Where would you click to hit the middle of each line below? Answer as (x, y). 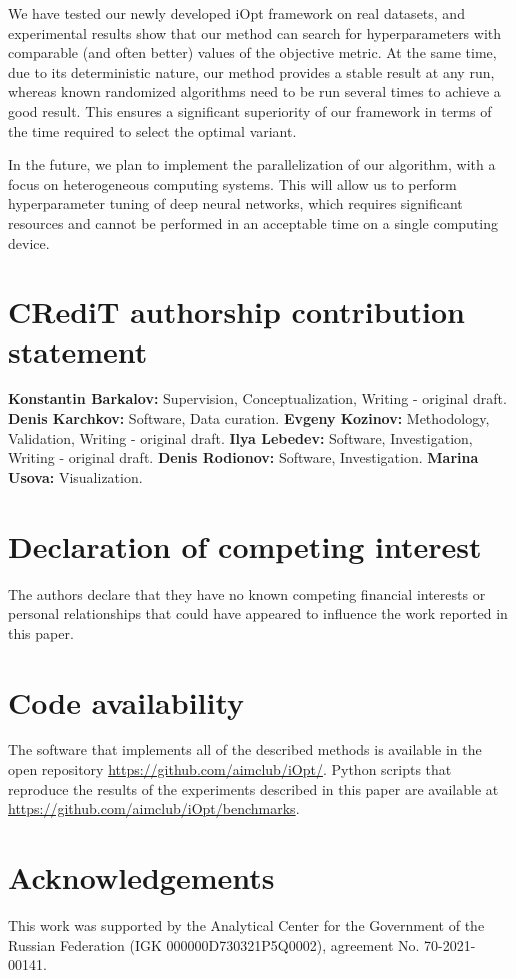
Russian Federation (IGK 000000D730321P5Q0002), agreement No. (214, 944)
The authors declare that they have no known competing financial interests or (247, 593)
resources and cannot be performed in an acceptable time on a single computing (253, 222)
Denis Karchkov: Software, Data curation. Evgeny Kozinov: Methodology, (249, 418)
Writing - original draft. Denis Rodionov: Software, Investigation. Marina (243, 457)
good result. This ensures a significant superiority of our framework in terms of (250, 110)
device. (29, 242)
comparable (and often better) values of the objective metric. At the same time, (252, 52)
